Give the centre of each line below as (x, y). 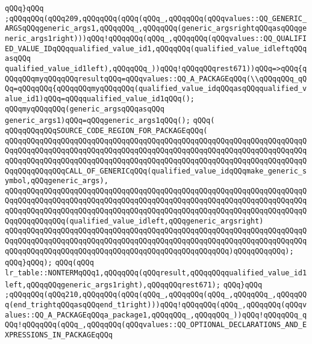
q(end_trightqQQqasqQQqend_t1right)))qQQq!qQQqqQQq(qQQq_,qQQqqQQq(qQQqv (156, 305)
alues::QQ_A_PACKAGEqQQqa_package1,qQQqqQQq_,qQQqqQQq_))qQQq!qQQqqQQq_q (156, 315)
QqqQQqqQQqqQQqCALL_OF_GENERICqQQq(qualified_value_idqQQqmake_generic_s (156, 171)
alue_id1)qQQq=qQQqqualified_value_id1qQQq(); (100, 99)
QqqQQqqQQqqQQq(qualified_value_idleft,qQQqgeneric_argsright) (134, 221)
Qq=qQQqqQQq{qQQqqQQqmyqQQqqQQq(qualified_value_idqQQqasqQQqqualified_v (156, 89)
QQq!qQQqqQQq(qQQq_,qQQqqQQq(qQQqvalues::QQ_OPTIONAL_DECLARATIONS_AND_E (156, 325)
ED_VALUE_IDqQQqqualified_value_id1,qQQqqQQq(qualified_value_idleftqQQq (156, 48)
